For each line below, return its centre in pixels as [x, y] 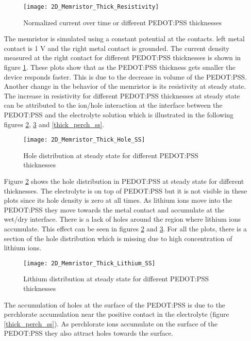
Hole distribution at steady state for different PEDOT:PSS [111, 155]
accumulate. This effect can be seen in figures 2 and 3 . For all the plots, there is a [125, 228]
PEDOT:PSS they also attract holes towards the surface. [89, 333]
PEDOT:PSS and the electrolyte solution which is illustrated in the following [119, 114]
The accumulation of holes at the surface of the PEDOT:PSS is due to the [115, 304]
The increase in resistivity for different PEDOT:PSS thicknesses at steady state [122, 95]
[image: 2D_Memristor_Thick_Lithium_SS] [90, 263]
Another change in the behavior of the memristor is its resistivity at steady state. [125, 86]
